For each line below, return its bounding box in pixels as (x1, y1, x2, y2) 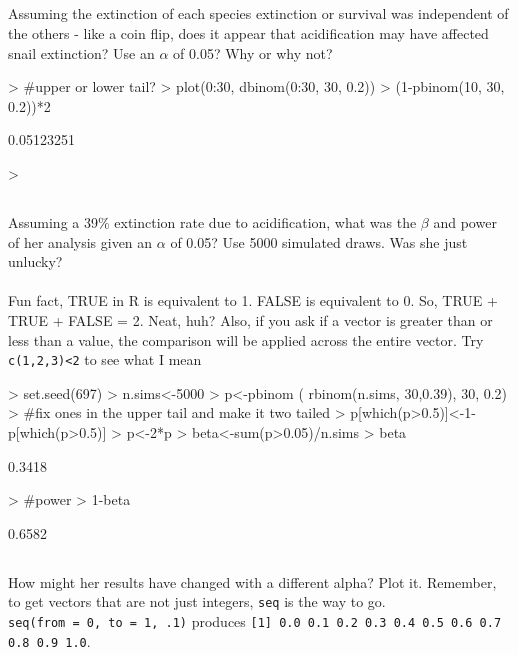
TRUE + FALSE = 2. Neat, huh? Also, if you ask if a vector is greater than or (8, 309, 493, 330)
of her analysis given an (8, 231, 153, 252)
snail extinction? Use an (8, 42, 155, 63)
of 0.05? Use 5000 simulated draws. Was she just (170, 231, 468, 252)
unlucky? (8, 251, 63, 272)
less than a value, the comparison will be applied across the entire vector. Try (8, 329, 484, 350)
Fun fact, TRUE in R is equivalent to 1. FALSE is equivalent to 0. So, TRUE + (8, 290, 498, 311)
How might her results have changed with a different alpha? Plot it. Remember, (8, 571, 497, 592)
